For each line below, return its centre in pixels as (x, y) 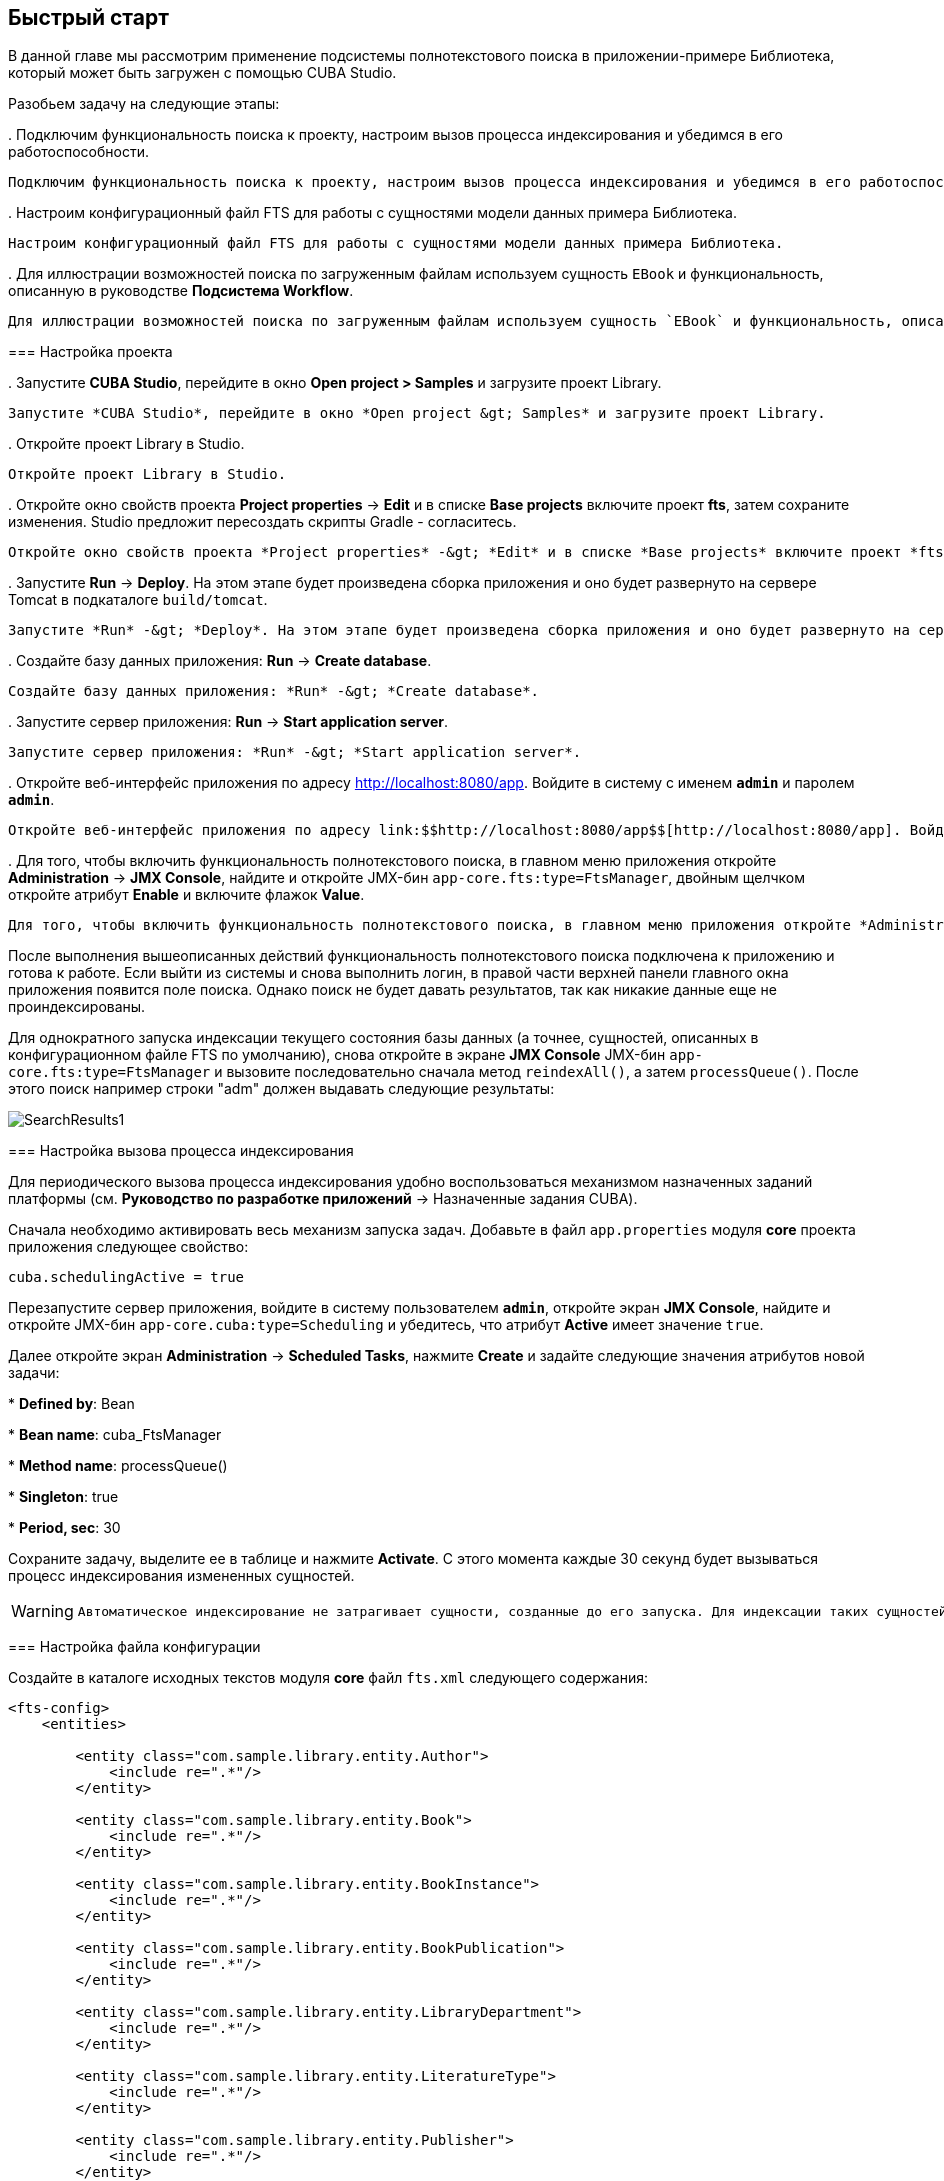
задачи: (34, 1373)
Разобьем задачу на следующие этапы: (144, 104)
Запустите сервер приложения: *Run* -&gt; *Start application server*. (295, 752)
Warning (42, 1611)
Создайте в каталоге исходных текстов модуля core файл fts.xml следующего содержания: (328, 1678)
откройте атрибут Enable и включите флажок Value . (186, 895)
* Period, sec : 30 (64, 1528)
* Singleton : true (63, 1497)
